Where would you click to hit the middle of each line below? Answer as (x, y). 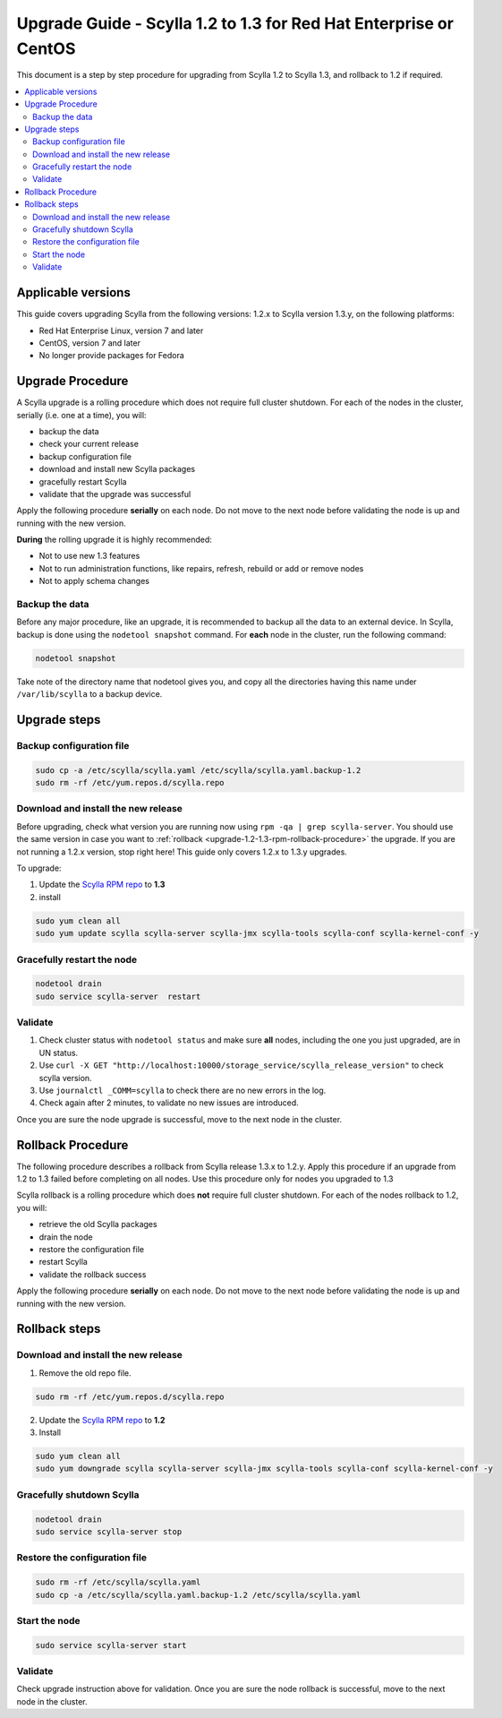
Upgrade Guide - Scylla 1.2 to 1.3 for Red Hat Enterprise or (235, 23)
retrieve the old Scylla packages (98, 1224)
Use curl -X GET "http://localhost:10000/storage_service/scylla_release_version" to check (241, 1065)
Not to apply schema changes (94, 581)
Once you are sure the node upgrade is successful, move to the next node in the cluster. (179, 1119)
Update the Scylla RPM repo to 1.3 (102, 885)
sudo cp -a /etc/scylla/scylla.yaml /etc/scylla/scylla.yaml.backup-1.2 (198, 770)
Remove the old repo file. (85, 1373)
